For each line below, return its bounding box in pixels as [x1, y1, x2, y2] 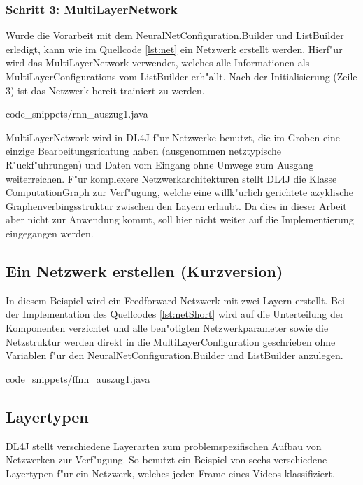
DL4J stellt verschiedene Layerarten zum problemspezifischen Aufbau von [6, 438, 322, 453]
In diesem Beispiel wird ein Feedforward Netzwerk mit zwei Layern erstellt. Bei [6, 293, 345, 307]
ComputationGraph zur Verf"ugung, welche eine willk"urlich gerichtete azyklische [6, 185, 353, 199]
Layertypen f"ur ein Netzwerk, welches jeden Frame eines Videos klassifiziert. [6, 465, 335, 480]
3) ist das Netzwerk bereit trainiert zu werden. [6, 83, 205, 97]
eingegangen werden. [6, 225, 94, 240]
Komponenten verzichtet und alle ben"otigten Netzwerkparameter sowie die [6, 320, 329, 335]
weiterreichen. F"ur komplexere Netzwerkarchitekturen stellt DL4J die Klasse [6, 171, 337, 185]
